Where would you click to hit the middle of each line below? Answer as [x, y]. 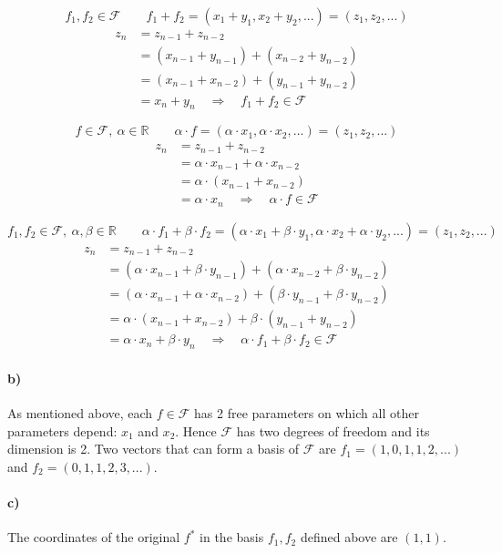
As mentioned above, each [80, 413]
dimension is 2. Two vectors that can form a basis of [154, 449]
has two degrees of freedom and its [333, 430]
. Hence [196, 430]
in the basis [232, 537]
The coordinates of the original [94, 537]
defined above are [349, 537]
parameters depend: [62, 430]
